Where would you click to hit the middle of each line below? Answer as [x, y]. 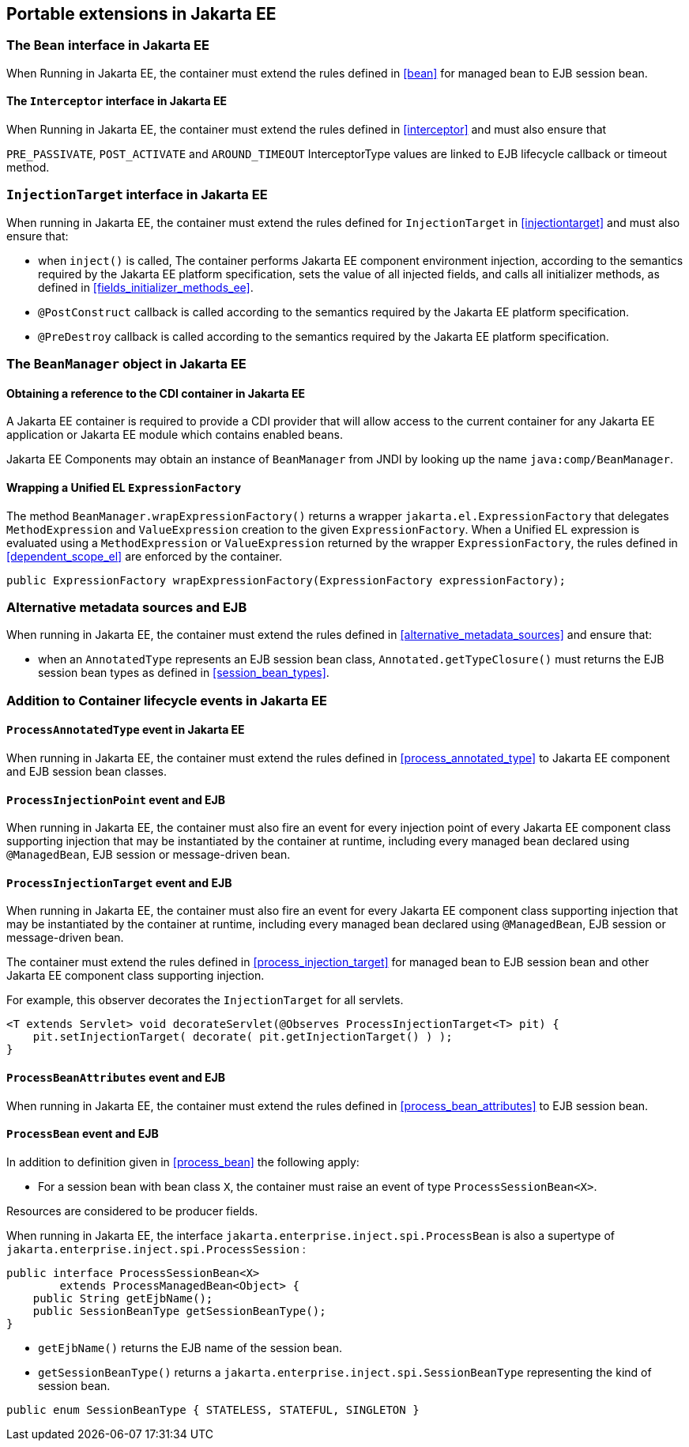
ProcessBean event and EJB [83, 1134]
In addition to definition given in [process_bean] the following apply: [183, 1162]
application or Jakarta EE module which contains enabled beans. [175, 435]
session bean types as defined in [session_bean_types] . [184, 673]
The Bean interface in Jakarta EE [108, 45]
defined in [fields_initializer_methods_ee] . [146, 287]
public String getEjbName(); [123, 1298]
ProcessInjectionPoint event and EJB [116, 799]
